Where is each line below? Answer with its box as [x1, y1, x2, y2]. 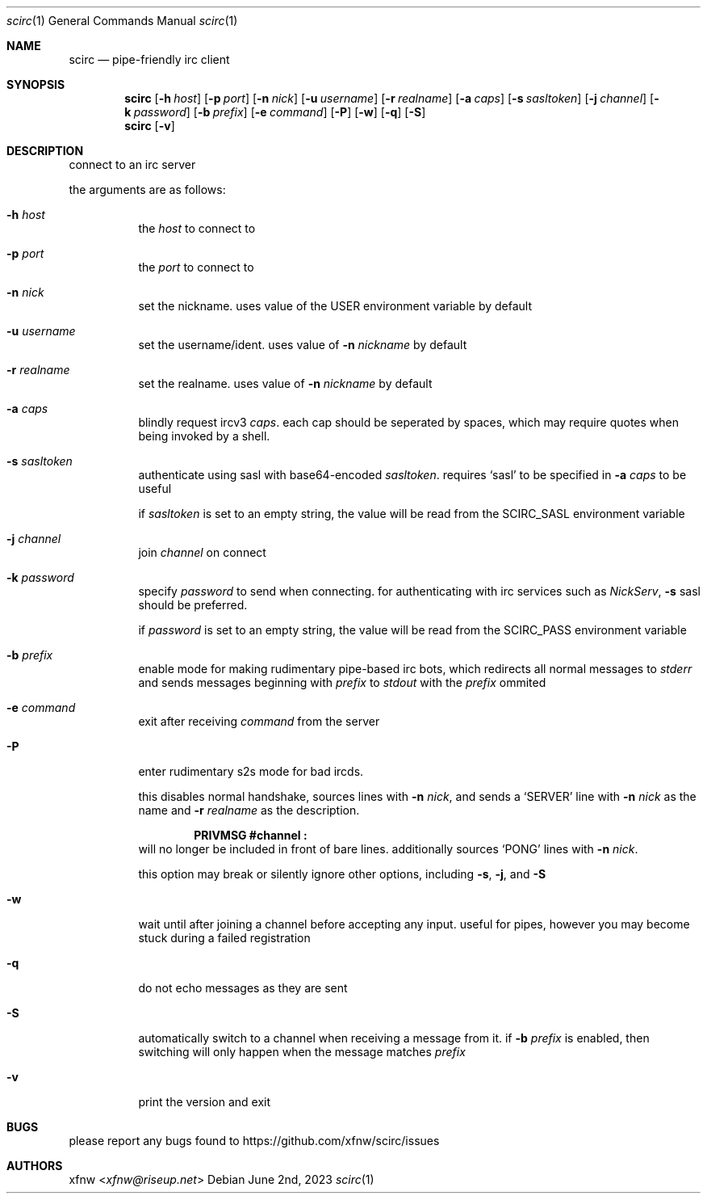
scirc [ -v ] [124, 119, 175, 133]
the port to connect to [138, 260, 254, 274]
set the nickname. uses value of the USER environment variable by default [138, 299, 533, 313]
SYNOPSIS [6, 78, 65, 91]
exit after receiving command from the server [138, 714, 380, 728]
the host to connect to [138, 221, 256, 235]
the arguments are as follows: [69, 183, 226, 196]
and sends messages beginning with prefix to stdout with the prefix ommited [138, 676, 546, 689]
